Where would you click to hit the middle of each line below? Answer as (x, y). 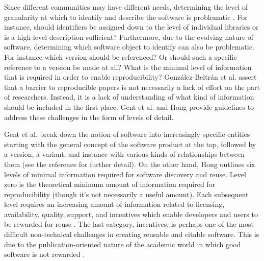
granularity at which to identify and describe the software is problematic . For (126, 17)
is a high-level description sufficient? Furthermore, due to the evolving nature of (129, 37)
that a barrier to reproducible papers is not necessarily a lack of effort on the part (132, 87)
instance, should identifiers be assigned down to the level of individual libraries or (131, 27)
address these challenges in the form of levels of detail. (89, 117)
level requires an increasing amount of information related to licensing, (114, 204)
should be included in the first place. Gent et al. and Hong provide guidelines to (129, 106)
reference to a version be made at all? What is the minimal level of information (128, 67)
